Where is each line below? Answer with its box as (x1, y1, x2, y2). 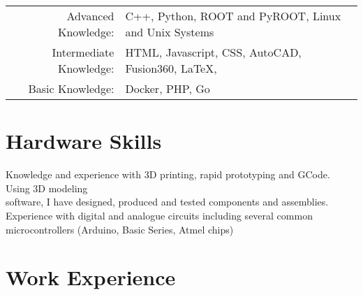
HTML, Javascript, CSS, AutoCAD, (125, 44, 302, 60)
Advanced (66, 8, 114, 24)
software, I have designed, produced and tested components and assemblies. (6, 194, 329, 209)
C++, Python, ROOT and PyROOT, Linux (125, 8, 341, 24)
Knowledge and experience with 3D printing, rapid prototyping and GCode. (6, 167, 330, 182)
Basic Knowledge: (28, 80, 114, 96)
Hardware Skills (6, 127, 162, 155)
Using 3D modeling (6, 180, 88, 195)
